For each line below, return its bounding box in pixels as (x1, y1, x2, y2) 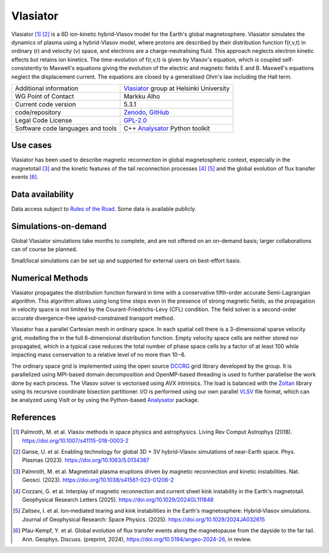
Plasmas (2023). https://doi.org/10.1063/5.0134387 (22, 457, 150, 464)
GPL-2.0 (123, 116, 147, 124)
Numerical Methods (11, 273, 88, 283)
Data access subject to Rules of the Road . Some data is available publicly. (11, 205, 196, 213)
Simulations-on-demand (11, 221, 107, 231)
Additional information (15, 84, 79, 93)
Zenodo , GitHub (123, 108, 170, 116)
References (11, 412, 56, 423)
